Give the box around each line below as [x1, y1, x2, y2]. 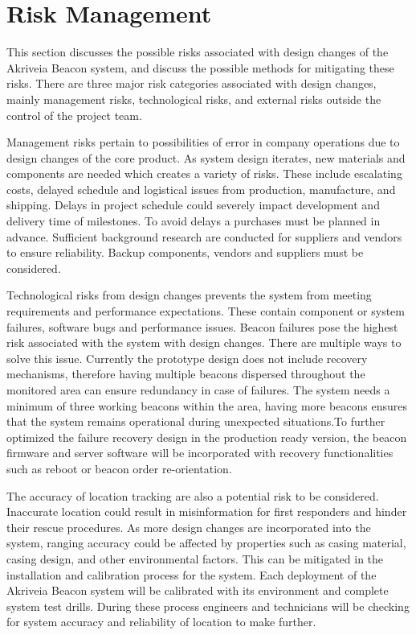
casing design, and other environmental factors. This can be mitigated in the [6, 550, 384, 567]
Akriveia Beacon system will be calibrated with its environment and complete [6, 582, 389, 599]
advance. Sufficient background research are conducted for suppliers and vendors [6, 228, 402, 245]
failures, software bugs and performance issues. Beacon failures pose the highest [6, 318, 398, 335]
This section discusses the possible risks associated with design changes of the [6, 43, 389, 60]
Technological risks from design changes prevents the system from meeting [6, 287, 372, 303]
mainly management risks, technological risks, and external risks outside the [6, 90, 381, 107]
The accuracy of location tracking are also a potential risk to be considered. [6, 487, 379, 504]
